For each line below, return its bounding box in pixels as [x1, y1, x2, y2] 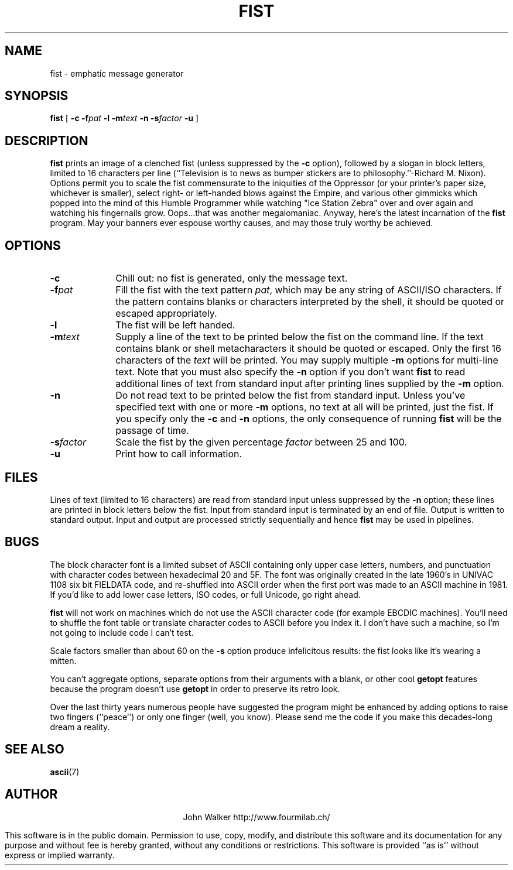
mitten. [50, 655, 77, 666]
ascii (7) [50, 766, 80, 777]
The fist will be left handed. [115, 319, 235, 331]
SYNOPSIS [5, 88, 69, 104]
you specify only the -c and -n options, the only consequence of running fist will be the [115, 413, 502, 425]
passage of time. [115, 424, 189, 437]
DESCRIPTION [5, 133, 88, 148]
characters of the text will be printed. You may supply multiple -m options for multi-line [115, 354, 498, 367]
